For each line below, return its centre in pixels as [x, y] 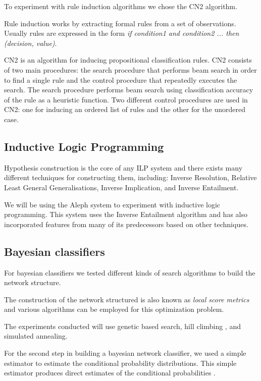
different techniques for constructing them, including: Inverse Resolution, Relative [130, 177]
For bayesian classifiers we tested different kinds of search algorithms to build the [130, 272]
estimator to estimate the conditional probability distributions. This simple [120, 363]
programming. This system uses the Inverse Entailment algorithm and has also [126, 214]
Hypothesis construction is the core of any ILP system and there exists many [123, 167]
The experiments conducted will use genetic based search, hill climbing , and [122, 326]
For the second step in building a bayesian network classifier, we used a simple [125, 353]
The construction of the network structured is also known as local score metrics [127, 299]
